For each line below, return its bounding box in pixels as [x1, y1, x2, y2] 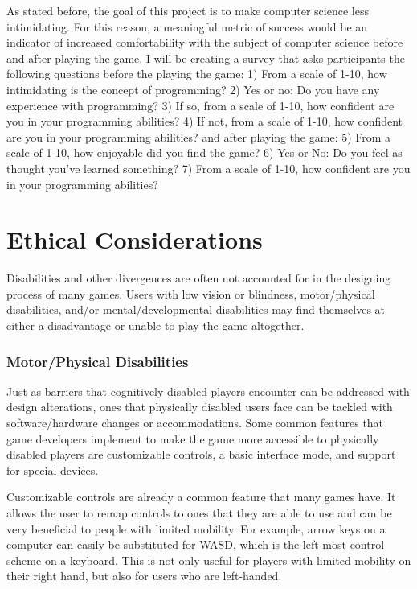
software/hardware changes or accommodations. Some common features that [6, 414, 384, 431]
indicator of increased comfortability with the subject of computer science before [6, 34, 403, 51]
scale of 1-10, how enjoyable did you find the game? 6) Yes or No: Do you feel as [6, 144, 403, 161]
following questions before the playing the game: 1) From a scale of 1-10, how [6, 65, 387, 82]
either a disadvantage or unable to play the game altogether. [6, 317, 305, 334]
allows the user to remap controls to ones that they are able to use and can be [6, 505, 392, 521]
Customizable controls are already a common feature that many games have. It [6, 488, 396, 505]
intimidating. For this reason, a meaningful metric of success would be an [6, 18, 368, 35]
